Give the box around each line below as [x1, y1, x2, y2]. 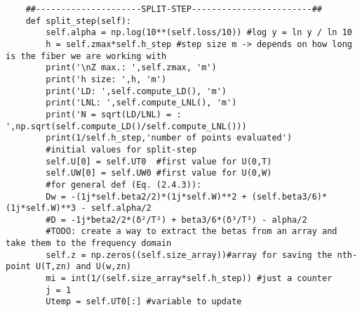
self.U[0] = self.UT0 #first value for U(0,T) [46, 156, 272, 167]
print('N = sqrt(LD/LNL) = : [46, 109, 182, 119]
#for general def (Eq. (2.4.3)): [46, 179, 202, 190]
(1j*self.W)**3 [6, 203, 76, 214]
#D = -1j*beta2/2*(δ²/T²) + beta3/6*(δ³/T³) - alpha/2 [46, 214, 307, 225]
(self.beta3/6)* [251, 191, 328, 202]
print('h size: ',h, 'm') [46, 74, 167, 84]
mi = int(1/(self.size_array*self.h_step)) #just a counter [46, 273, 333, 284]
